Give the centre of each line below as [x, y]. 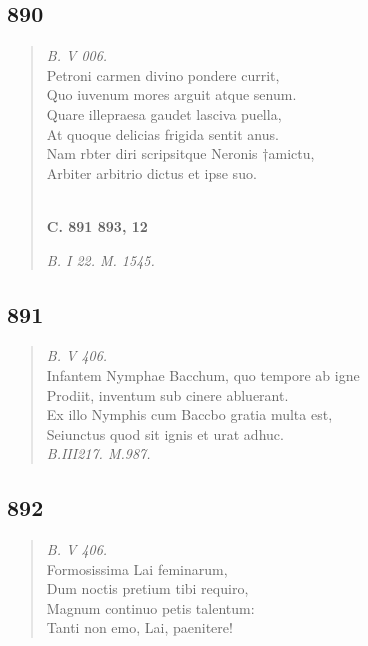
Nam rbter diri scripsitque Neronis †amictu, [180, 153]
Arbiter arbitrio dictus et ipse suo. [151, 172]
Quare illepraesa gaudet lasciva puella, [164, 113]
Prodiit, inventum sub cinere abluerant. [167, 394]
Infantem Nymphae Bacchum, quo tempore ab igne [203, 374]
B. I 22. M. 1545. [100, 259]
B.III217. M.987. [98, 453]
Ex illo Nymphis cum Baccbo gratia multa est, [189, 414]
